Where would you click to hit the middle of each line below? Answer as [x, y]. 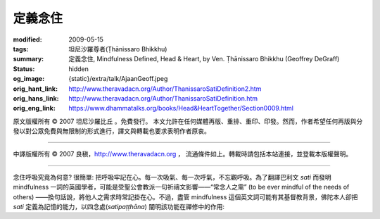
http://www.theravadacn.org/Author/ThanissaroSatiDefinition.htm [163, 98]
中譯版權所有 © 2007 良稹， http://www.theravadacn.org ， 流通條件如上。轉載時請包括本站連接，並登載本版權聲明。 [183, 154]
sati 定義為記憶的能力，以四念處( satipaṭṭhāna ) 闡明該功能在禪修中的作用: [119, 207]
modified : [27, 39]
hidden [79, 69]
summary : [28, 59]
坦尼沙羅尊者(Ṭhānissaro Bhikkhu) [118, 49]
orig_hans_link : [36, 98]
